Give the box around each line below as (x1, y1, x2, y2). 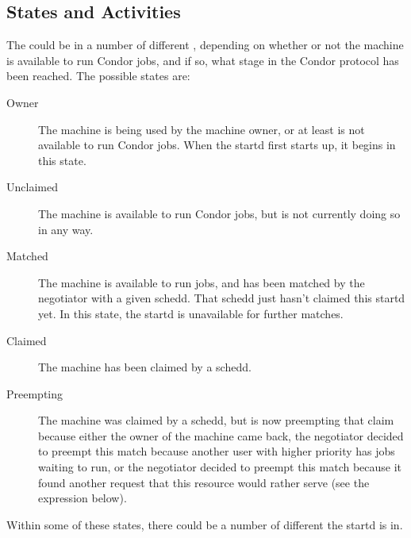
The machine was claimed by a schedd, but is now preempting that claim (38, 412, 394, 428)
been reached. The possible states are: (6, 67, 190, 84)
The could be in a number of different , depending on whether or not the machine (6, 37, 404, 53)
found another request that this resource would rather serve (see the (38, 474, 370, 490)
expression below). (38, 490, 127, 506)
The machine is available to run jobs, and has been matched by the (38, 274, 365, 290)
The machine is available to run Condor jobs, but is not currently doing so (38, 205, 401, 221)
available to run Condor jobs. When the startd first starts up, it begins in (38, 136, 396, 153)
